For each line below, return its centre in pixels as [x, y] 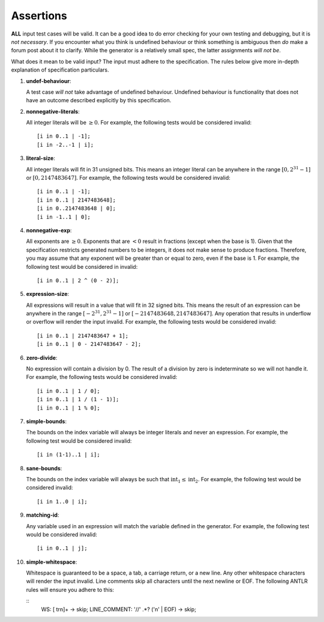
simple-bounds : [46, 421]
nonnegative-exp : [49, 230]
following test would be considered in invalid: [82, 266]
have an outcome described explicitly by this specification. [99, 100]
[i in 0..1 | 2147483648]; [76, 200]
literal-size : [40, 158]
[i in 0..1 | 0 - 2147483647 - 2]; [89, 344]
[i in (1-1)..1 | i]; [68, 455]
